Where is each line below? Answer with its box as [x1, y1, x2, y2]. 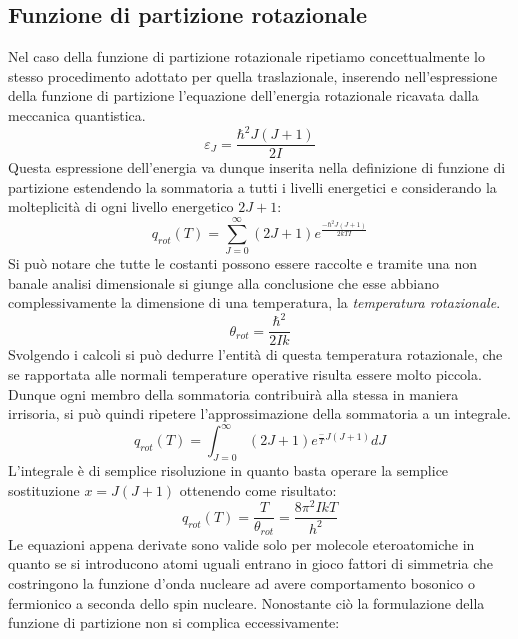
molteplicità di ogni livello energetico [8, 196, 234, 217]
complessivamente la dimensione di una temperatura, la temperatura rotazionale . [8, 292, 501, 313]
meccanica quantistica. [8, 104, 146, 125]
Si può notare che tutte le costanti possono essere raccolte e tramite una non [8, 253, 478, 274]
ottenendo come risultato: [179, 479, 337, 500]
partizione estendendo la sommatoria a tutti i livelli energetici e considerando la [8, 176, 497, 197]
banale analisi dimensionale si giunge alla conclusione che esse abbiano [8, 272, 439, 293]
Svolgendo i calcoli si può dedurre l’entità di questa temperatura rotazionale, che [8, 344, 503, 365]
